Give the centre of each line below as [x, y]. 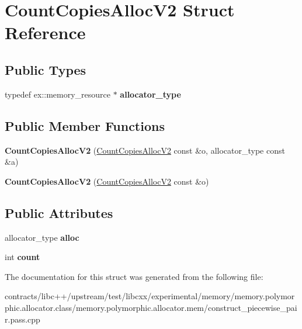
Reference [45, 32]
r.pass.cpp [22, 319]
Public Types [46, 69]
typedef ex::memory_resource [58, 94]
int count [22, 257]
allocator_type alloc [42, 237]
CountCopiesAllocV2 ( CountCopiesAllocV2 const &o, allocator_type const [145, 150]
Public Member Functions [85, 125]
